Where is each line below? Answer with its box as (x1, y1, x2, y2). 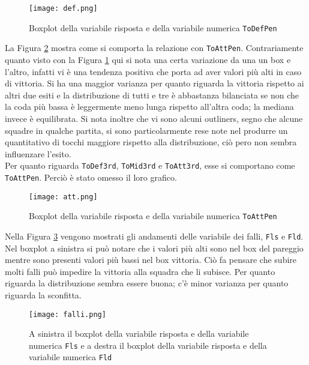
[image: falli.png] (29, 310, 106, 319)
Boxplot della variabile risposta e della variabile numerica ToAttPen (29, 210, 277, 222)
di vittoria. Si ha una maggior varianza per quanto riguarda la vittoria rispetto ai (5, 77, 304, 89)
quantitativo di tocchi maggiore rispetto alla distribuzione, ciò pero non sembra (5, 136, 297, 148)
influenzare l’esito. (5, 147, 71, 160)
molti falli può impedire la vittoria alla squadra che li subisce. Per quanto (5, 265, 275, 277)
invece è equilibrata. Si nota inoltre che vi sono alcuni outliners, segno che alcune (5, 112, 303, 124)
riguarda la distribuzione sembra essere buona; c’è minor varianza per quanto (5, 277, 289, 289)
